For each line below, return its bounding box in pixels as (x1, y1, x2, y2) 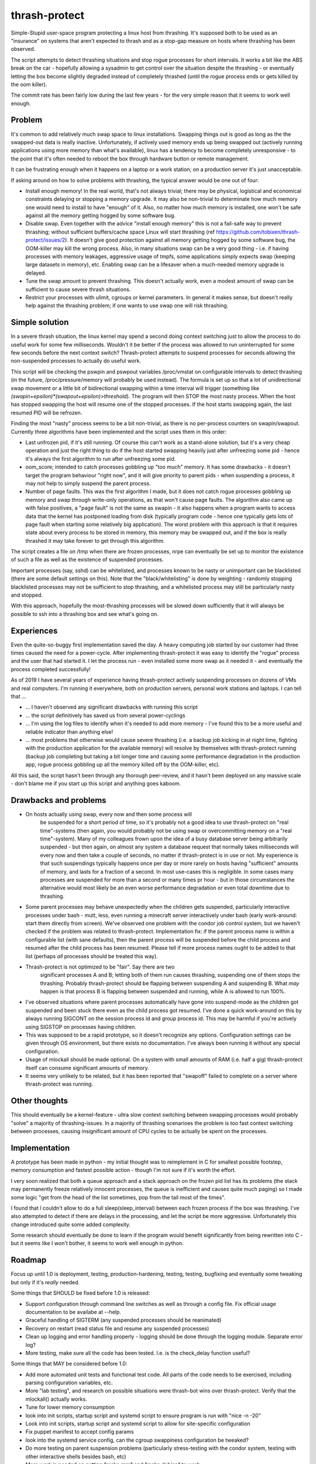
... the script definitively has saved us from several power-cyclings (25, 712, 186, 719)
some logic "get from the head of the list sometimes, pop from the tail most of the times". (11, 1193, 225, 1200)
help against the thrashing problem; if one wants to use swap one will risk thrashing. (25, 302, 229, 309)
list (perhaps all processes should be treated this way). (25, 952, 158, 960)
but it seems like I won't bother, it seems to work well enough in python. (11, 1240, 184, 1247)
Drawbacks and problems (11, 795, 107, 805)
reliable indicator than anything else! (25, 728, 114, 735)
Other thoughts (11, 1096, 68, 1106)
